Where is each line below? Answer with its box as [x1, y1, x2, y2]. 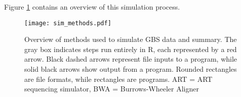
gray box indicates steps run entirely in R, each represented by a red [24, 43, 237, 54]
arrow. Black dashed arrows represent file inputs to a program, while [24, 54, 237, 64]
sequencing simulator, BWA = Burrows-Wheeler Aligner [24, 83, 199, 94]
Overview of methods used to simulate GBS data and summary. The [24, 34, 237, 44]
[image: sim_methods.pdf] [24, 19, 111, 27]
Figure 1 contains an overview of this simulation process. [4, 2, 180, 12]
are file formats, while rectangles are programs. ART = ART [24, 73, 213, 84]
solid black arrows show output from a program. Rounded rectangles [24, 64, 237, 74]
